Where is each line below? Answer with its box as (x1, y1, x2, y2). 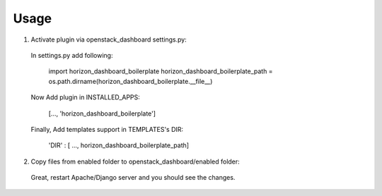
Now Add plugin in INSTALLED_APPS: (30, 93, 141, 102)
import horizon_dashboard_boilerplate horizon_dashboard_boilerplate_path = (48, 67, 273, 75)
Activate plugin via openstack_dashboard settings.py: (30, 35, 187, 44)
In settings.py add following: (30, 51, 113, 59)
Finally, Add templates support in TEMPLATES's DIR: (30, 125, 184, 133)
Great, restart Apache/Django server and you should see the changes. (30, 173, 236, 182)
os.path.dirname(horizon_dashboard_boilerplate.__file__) (48, 77, 213, 85)
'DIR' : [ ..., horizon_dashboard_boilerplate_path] (48, 141, 190, 149)
